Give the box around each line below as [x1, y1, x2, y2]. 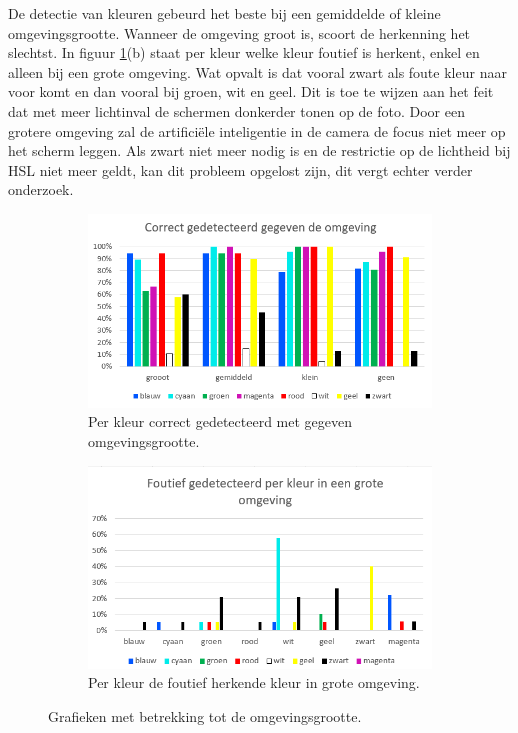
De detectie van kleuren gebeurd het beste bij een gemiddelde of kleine [8, 3, 441, 23]
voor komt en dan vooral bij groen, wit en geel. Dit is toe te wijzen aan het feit [8, 81, 494, 102]
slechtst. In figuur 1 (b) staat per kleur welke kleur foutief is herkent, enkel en [8, 42, 480, 63]
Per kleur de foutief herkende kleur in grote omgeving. [88, 672, 420, 693]
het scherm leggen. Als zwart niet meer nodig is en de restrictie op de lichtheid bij [8, 140, 511, 161]
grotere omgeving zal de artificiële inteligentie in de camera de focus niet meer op [8, 120, 506, 141]
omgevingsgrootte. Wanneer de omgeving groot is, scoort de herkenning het [8, 22, 471, 43]
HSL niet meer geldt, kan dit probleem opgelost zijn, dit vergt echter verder [8, 159, 473, 180]
